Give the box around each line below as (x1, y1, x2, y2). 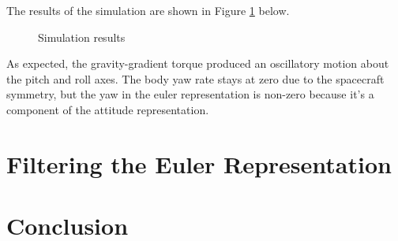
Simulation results (38, 28, 126, 45)
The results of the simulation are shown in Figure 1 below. (6, 2, 290, 18)
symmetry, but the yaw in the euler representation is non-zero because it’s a (6, 86, 374, 102)
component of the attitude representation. (6, 101, 209, 117)
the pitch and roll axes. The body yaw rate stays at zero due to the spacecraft (6, 70, 385, 87)
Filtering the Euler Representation (6, 147, 392, 180)
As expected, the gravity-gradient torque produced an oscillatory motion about (6, 55, 389, 72)
